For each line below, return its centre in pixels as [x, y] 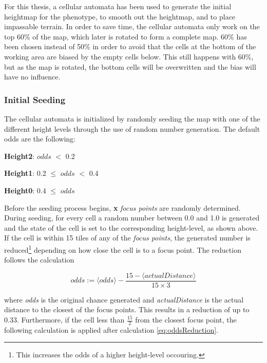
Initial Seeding [35, 99]
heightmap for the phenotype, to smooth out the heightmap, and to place [120, 16]
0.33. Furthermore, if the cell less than [64, 319]
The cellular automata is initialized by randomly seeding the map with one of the [132, 118]
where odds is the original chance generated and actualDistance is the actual [124, 299]
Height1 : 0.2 [25, 173]
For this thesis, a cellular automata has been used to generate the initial [118, 6]
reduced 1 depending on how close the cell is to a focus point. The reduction [123, 249]
